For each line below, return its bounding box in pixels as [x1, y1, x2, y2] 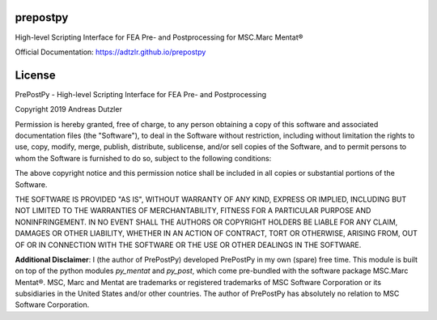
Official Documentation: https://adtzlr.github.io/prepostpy [15, 47, 206, 57]
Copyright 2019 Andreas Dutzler [15, 105, 123, 114]
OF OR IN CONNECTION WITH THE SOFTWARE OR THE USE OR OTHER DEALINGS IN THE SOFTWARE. [15, 240, 362, 250]
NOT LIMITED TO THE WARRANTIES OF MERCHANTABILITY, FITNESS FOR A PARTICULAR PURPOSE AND [15, 206, 371, 215]
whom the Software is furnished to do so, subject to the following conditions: [15, 153, 272, 163]
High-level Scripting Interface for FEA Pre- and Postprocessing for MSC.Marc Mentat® [15, 32, 303, 42]
